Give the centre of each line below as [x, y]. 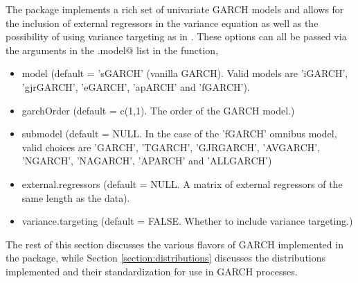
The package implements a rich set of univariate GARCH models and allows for [175, 9]
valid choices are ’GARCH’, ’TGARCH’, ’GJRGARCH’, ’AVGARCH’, [171, 147]
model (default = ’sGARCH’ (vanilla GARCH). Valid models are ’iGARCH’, [185, 73]
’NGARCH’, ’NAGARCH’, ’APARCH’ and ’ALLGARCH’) [147, 161]
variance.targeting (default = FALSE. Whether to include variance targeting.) [187, 221]
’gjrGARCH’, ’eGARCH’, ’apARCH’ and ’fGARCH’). [136, 86]
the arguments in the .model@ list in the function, [112, 50]
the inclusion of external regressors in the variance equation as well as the [162, 23]
